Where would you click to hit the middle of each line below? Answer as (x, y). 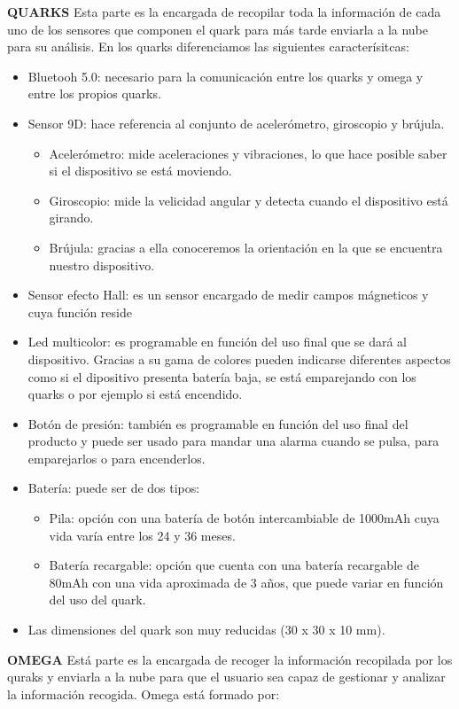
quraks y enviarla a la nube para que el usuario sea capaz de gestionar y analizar (226, 677)
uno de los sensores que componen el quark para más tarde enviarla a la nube (218, 29)
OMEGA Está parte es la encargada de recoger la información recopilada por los (230, 659)
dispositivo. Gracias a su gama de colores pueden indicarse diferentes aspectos (239, 358)
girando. (71, 218)
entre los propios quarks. (94, 93)
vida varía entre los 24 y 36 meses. (142, 535)
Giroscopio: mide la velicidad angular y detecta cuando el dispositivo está (249, 200)
